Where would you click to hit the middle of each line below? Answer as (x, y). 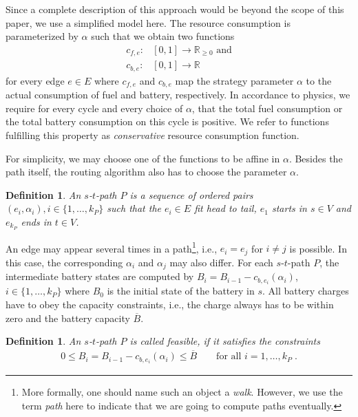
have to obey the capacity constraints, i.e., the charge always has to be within (170, 304)
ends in (36, 221)
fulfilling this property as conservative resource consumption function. (152, 135)
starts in (289, 208)
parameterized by (42, 36)
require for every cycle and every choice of (94, 108)
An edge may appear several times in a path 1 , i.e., (112, 247)
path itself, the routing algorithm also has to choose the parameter (146, 172)
